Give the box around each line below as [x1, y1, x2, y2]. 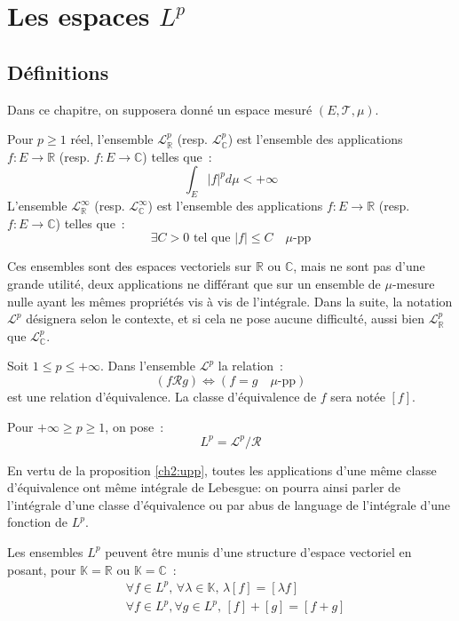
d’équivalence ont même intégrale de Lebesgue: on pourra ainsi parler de [7, 478, 401, 497]
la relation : [218, 356, 283, 375]
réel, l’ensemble [70, 130, 154, 148]
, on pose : [105, 417, 164, 435]
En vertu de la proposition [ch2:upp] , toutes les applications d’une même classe [7, 460, 437, 479]
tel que [193, 232, 231, 245]
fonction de [7, 513, 68, 531]
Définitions [7, 58, 109, 85]
